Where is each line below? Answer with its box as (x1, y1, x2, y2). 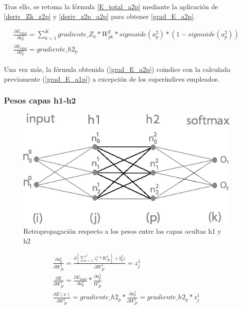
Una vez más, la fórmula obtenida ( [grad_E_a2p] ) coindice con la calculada (4, 64, 230, 74)
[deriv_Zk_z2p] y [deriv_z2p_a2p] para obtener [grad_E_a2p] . (4, 11, 196, 21)
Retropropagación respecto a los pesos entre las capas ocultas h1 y (23, 226, 222, 236)
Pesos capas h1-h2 (4, 94, 76, 106)
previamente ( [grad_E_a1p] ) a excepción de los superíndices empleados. (4, 73, 220, 84)
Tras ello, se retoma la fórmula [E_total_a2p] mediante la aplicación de (4, 1, 218, 11)
